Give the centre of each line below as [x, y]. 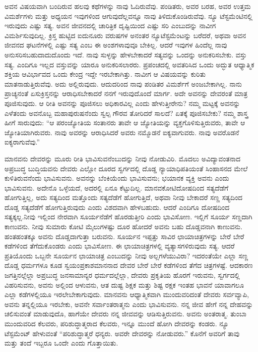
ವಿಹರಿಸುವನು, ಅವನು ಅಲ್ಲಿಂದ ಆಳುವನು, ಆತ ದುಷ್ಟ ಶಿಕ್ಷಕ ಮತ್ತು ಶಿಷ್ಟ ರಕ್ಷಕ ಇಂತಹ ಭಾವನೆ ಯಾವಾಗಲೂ [124, 284]
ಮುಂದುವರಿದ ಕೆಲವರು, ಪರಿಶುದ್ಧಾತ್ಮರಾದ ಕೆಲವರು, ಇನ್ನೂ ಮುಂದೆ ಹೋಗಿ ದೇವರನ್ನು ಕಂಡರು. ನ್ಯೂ [117, 323]
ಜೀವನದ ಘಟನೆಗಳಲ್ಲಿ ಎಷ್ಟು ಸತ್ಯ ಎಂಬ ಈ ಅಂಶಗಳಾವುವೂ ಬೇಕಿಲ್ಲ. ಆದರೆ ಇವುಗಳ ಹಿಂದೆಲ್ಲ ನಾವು [116, 45]
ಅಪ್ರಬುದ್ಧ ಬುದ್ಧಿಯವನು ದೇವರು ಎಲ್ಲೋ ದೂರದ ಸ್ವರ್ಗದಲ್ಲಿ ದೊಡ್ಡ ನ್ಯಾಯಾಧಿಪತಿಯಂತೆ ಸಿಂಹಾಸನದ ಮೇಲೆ [126, 168]
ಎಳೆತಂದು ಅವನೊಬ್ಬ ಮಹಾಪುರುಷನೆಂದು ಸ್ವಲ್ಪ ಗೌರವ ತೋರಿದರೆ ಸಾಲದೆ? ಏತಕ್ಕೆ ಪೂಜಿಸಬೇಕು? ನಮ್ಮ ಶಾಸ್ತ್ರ [126, 113]
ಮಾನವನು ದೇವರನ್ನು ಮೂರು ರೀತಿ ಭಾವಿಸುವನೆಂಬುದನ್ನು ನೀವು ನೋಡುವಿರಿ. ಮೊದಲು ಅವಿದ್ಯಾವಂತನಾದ [123, 158]
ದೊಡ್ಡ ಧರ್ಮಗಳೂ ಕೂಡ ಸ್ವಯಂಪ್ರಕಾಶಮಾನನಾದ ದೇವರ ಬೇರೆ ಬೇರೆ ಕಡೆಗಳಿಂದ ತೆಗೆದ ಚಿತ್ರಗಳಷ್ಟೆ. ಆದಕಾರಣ [129, 265]
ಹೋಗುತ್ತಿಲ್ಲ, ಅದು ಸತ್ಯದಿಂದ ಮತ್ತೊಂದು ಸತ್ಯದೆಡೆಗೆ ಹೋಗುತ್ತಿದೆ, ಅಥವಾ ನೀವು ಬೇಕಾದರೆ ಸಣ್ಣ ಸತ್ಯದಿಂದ [124, 197]
